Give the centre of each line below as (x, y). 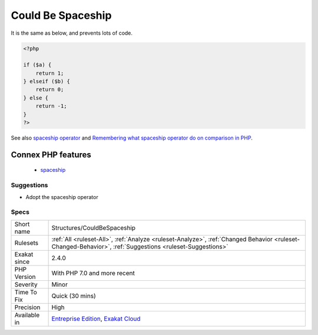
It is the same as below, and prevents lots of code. (72, 33)
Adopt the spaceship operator (62, 197)
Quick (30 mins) (74, 296)
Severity (26, 284)
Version (25, 277)
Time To (26, 292)
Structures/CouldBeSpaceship (93, 228)
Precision (27, 307)
